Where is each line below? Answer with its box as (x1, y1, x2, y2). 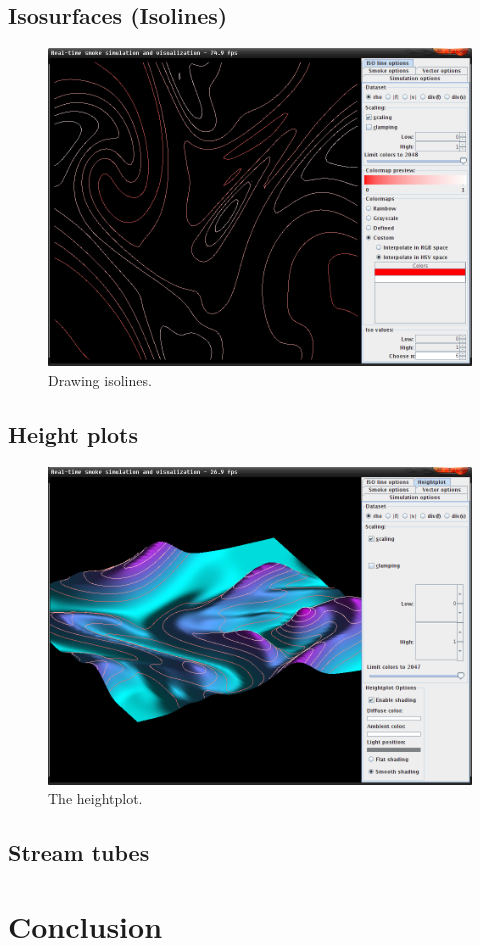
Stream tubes (8, 837, 150, 868)
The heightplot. (48, 788, 143, 809)
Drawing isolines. (48, 369, 152, 390)
